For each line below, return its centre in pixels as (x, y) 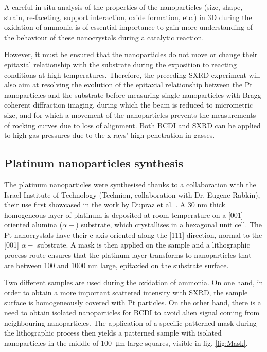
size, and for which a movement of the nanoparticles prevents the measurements (130, 115)
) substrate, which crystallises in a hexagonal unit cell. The (169, 225)
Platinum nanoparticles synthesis (94, 163)
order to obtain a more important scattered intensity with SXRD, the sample (126, 292)
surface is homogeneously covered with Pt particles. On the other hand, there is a (133, 302)
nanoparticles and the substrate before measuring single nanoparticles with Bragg (133, 94)
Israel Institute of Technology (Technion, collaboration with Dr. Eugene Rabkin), (132, 194)
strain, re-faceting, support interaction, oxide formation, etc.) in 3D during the (128, 17)
